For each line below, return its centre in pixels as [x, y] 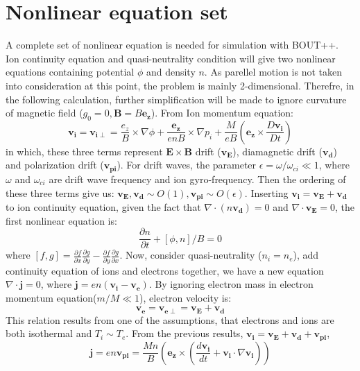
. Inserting [266, 192]
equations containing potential [70, 72]
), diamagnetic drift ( [277, 151]
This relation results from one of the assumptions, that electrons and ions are [170, 319]
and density [171, 72]
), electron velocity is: [186, 297]
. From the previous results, [185, 333]
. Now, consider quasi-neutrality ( [191, 255]
